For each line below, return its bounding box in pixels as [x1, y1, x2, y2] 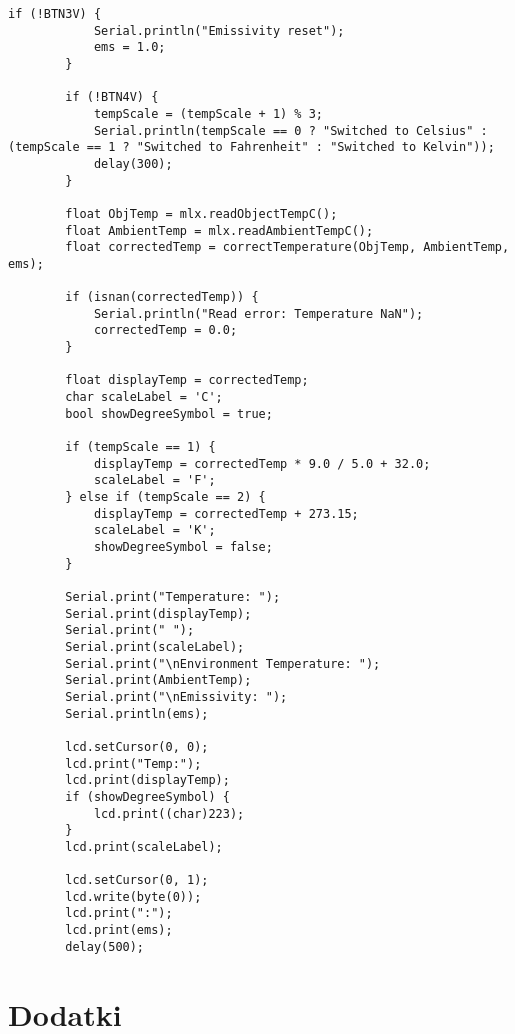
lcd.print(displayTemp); [65, 773, 230, 788]
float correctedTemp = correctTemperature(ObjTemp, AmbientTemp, [65, 240, 510, 255]
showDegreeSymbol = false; [93, 540, 273, 554]
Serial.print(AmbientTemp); [65, 673, 252, 688]
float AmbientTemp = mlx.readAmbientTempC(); [65, 223, 374, 238]
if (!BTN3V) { [8, 7, 102, 21]
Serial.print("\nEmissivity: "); [65, 689, 288, 704]
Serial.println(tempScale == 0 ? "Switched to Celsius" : [93, 123, 488, 138]
